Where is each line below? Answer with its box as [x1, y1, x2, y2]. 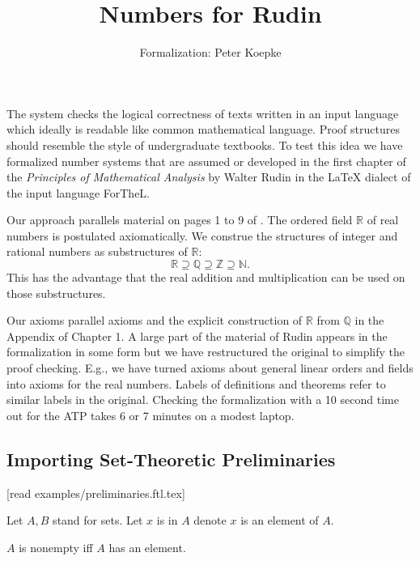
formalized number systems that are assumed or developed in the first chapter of [6, 152, 406, 169]
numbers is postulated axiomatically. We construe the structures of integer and [6, 227, 398, 244]
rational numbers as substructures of [6, 243, 188, 260]
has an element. [108, 538, 186, 555]
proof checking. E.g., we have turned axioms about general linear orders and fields [6, 359, 414, 376]
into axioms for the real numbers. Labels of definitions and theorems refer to [6, 375, 386, 392]
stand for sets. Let [53, 512, 143, 529]
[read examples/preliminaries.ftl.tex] [6, 484, 185, 501]
